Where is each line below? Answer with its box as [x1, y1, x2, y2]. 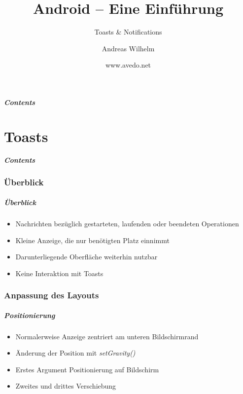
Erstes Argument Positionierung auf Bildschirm [15, 364, 159, 374]
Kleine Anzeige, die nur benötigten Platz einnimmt [15, 235, 170, 245]
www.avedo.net [105, 60, 151, 70]
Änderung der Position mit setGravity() [15, 348, 136, 358]
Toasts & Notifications [94, 27, 162, 37]
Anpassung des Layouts [4, 289, 99, 301]
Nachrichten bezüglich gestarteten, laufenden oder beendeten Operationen [15, 218, 239, 228]
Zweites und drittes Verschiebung [15, 381, 116, 391]
